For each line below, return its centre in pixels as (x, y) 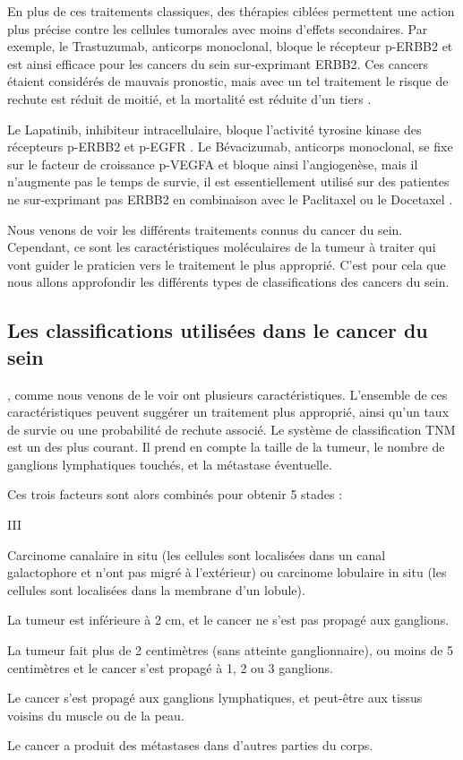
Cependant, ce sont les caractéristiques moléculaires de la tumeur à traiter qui (222, 247)
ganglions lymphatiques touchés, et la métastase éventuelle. (170, 464)
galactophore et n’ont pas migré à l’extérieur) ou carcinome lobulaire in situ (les (227, 572)
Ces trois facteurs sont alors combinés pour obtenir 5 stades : (175, 494)
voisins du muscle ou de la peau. (96, 715)
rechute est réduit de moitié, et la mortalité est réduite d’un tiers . (189, 98)
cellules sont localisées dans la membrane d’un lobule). (156, 589)
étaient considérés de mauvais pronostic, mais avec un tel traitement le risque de (228, 81)
